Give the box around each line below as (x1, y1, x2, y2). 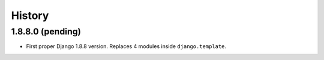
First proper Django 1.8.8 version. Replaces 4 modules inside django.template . (26, 43, 227, 50)
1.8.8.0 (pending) (11, 26, 81, 37)
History (11, 9, 49, 22)
